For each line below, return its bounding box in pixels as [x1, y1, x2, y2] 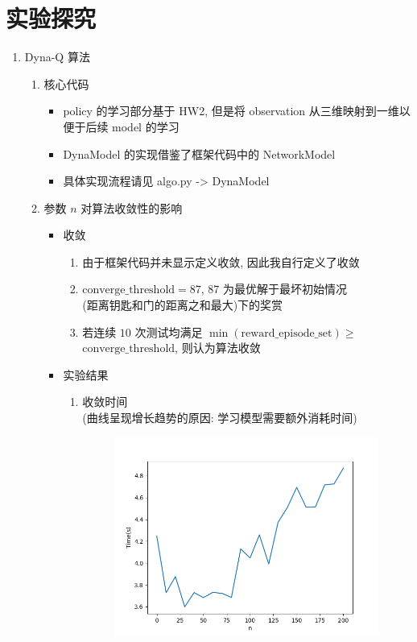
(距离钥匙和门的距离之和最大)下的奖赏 [82, 296, 283, 313]
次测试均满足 [134, 323, 203, 340]
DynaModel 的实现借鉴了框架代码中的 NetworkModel [63, 145, 336, 162]
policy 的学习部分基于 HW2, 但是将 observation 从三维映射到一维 [63, 102, 399, 119]
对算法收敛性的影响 [81, 199, 183, 216]
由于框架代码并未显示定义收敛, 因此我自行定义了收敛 [82, 253, 360, 270]
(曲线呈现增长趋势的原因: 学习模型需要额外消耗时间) [82, 409, 357, 426]
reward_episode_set [241, 327, 332, 339]
